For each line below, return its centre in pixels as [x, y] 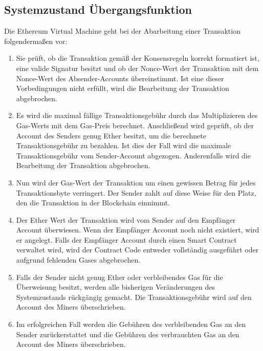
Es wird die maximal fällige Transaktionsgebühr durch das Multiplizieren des [137, 115]
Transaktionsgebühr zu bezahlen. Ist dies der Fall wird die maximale [124, 145]
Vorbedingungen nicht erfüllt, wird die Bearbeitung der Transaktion [123, 88]
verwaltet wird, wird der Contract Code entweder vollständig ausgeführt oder [137, 250]
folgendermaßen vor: [36, 41]
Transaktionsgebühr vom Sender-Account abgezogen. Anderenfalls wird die [133, 155]
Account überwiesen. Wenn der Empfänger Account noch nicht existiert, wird [138, 230]
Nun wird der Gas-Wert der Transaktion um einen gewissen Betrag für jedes [136, 182]
